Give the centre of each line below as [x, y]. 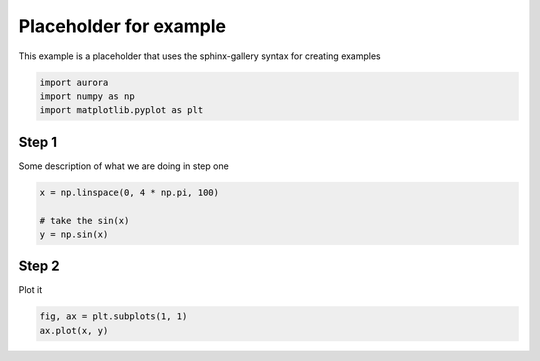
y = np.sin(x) [74, 234]
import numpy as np [87, 96]
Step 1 [38, 141]
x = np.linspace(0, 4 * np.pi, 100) [129, 192]
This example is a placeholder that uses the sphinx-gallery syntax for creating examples [200, 56]
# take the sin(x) [84, 220]
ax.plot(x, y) [74, 330]
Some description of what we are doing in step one [123, 166]
